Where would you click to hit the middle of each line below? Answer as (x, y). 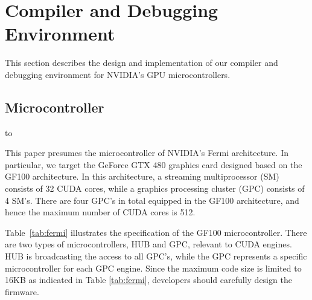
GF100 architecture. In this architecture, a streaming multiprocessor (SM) (142, 176)
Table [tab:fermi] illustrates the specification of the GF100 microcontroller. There (156, 232)
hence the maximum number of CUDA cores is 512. (100, 212)
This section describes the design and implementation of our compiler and (142, 63)
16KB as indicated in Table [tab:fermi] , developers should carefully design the (148, 280)
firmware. (22, 291)
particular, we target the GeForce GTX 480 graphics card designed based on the (154, 164)
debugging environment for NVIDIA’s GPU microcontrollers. (118, 74)
